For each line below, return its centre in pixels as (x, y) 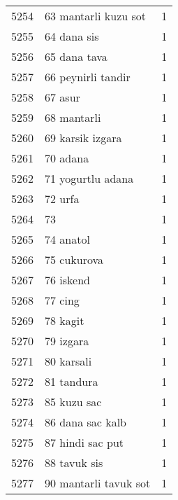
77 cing (62, 300)
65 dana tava (76, 56)
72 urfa (62, 199)
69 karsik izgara (83, 138)
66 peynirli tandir (88, 77)
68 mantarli (73, 117)
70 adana (67, 158)
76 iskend (67, 280)
